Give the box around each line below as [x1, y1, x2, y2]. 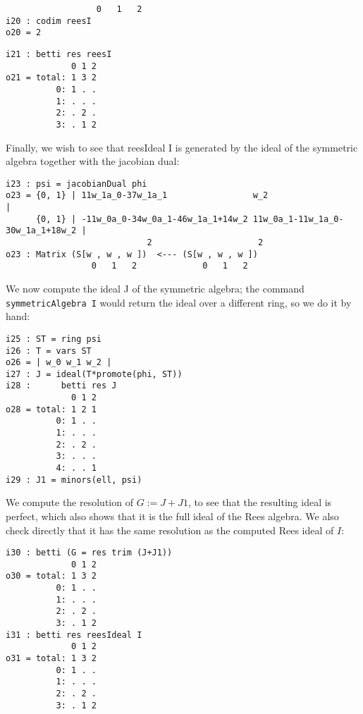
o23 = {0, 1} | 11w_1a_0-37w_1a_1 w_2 [6, 190, 269, 201]
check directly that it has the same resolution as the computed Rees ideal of [6, 522, 334, 537]
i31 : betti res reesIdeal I [6, 629, 142, 640]
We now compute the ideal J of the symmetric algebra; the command [6, 281, 304, 295]
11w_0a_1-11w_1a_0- [252, 214, 344, 224]
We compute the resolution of [6, 495, 133, 510]
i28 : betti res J [6, 381, 117, 391]
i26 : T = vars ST [6, 345, 92, 356]
